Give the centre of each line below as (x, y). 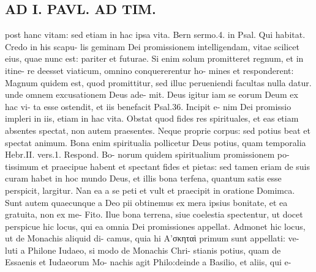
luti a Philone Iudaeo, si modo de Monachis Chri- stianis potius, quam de (143, 250)
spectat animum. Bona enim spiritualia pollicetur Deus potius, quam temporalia (156, 142)
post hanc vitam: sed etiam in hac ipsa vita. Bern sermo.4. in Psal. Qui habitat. (155, 35)
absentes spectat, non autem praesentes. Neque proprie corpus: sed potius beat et (158, 130)
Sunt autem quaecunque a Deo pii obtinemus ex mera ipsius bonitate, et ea (146, 202)
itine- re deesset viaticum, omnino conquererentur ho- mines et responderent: (149, 70)
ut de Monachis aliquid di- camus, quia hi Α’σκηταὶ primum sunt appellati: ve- (152, 238)
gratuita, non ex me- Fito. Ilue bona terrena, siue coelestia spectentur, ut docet (154, 214)
